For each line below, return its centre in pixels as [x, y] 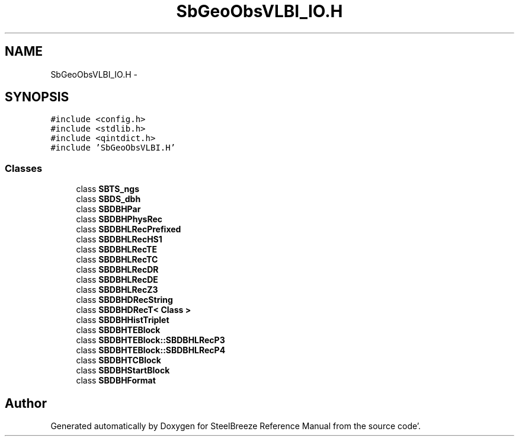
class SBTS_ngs [108, 189]
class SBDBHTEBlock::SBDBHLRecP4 [151, 350]
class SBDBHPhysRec [119, 219]
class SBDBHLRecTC [117, 260]
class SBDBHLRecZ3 [117, 290]
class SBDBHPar [108, 209]
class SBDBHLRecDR [117, 270]
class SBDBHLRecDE [117, 280]
